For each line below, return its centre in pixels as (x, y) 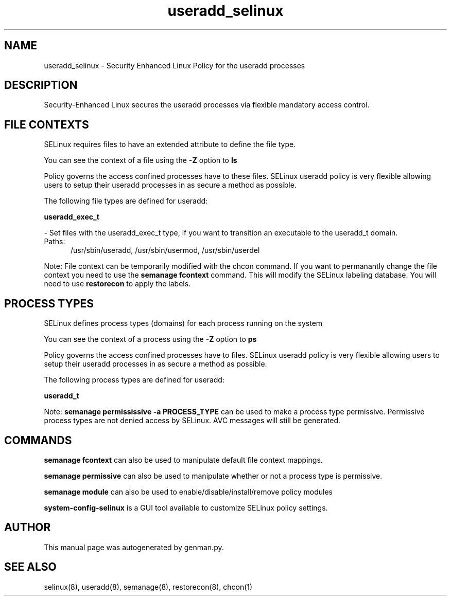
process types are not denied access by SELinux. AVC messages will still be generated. (192, 421)
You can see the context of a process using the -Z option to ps (150, 339)
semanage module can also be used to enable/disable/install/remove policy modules (188, 492)
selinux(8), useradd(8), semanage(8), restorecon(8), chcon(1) (148, 587)
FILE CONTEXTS (47, 124)
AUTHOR (28, 528)
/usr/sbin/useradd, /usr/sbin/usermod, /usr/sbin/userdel (165, 250)
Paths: (55, 242)
